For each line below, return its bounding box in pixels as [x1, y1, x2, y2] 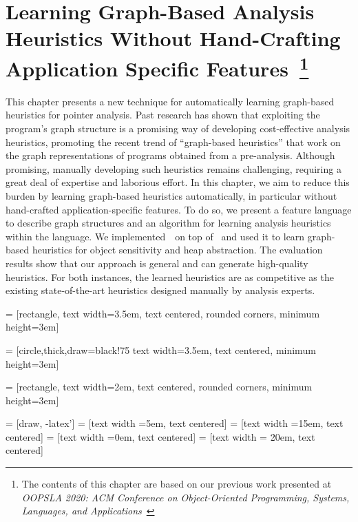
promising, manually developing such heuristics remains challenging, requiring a [6, 161, 341, 176]
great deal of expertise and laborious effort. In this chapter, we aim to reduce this [6, 175, 350, 189]
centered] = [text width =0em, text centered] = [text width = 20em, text [6, 429, 315, 443]
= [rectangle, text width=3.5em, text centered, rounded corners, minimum [6, 306, 320, 320]
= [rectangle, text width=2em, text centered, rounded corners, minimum [6, 379, 313, 394]
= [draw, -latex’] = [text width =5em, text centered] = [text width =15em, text [6, 416, 344, 430]
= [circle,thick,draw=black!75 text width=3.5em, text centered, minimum [6, 342, 316, 357]
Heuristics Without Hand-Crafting [6, 24, 341, 52]
